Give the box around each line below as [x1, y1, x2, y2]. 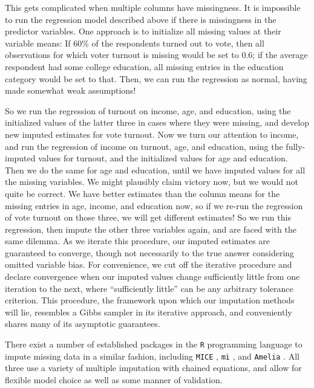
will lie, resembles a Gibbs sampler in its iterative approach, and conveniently [5, 305, 292, 318]
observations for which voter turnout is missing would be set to [5, 48, 239, 61]
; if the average [252, 48, 308, 61]
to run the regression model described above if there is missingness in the [5, 13, 276, 25]
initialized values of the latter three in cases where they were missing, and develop [5, 116, 309, 129]
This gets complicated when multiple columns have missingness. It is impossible [5, 1, 301, 13]
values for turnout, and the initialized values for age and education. [38, 152, 288, 164]
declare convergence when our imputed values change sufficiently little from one [5, 270, 300, 283]
